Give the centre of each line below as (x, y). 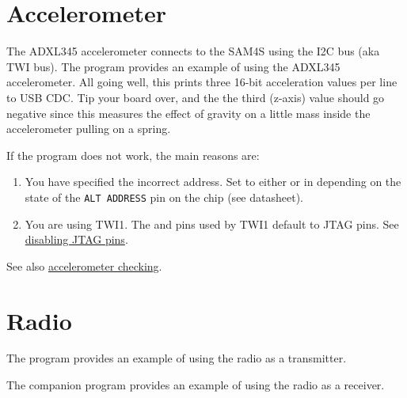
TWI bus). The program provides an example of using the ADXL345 (173, 66)
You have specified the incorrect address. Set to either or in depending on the (213, 182)
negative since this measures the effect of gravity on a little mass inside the (188, 113)
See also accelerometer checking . (84, 265)
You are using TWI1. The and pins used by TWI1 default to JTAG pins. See (212, 224)
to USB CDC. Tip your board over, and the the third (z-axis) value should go (196, 97)
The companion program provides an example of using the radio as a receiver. (196, 385)
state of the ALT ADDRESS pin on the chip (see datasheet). (164, 197)
